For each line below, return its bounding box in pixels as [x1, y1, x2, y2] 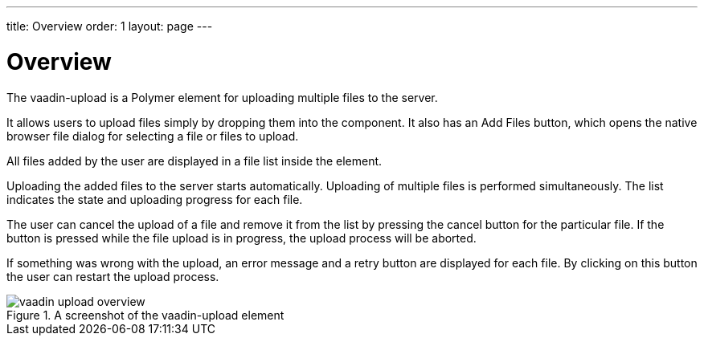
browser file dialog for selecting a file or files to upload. [6, 128, 299, 143]
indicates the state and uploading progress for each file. [6, 192, 303, 206]
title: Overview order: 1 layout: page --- [6, 19, 213, 33]
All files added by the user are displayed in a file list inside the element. [6, 153, 383, 168]
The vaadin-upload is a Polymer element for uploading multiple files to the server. [6, 90, 438, 104]
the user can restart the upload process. [6, 269, 219, 283]
